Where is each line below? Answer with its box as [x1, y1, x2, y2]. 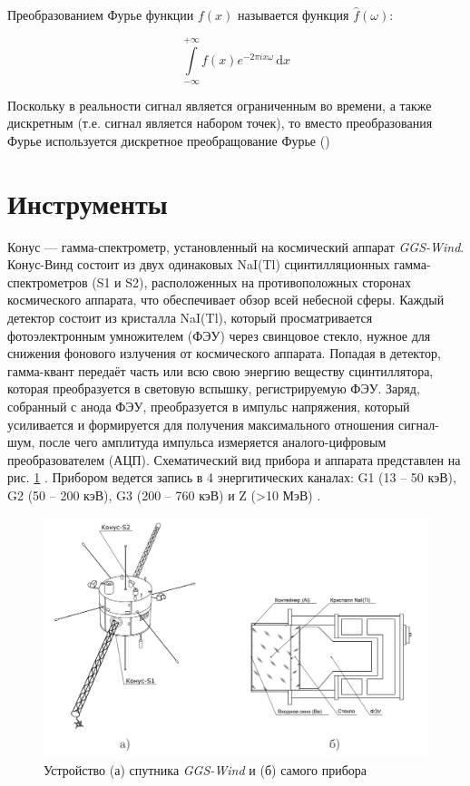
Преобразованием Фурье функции [7, 5, 194, 24]
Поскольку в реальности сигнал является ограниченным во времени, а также [7, 95, 432, 114]
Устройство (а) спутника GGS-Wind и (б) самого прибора [44, 760, 367, 779]
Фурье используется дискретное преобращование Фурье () [7, 131, 330, 150]
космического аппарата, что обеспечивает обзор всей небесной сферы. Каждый [7, 290, 445, 309]
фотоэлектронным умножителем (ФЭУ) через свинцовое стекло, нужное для [7, 325, 431, 344]
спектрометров [7, 272, 88, 291]
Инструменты [7, 184, 168, 221]
